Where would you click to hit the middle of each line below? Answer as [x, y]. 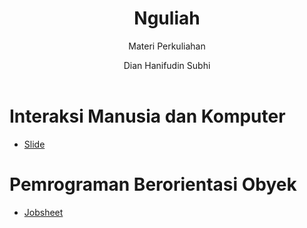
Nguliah [167, 18]
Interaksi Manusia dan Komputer [147, 116]
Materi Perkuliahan [167, 46]
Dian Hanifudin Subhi [167, 65]
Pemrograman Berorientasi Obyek [153, 184]
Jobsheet [43, 212]
